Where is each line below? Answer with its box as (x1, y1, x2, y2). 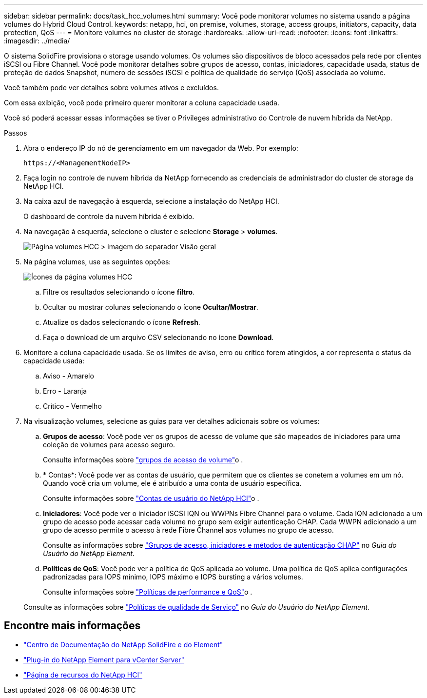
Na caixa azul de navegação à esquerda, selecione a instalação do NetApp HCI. (23, 197, 279, 205)
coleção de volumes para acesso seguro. (43, 440, 175, 449)
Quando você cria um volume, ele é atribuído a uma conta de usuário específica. (43, 479, 302, 487)
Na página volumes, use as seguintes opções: (23, 258, 171, 266)
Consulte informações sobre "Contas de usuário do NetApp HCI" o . (43, 494, 259, 502)
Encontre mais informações (4, 619, 141, 632)
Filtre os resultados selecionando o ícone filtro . (43, 288, 195, 296)
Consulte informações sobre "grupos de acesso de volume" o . (43, 456, 243, 464)
